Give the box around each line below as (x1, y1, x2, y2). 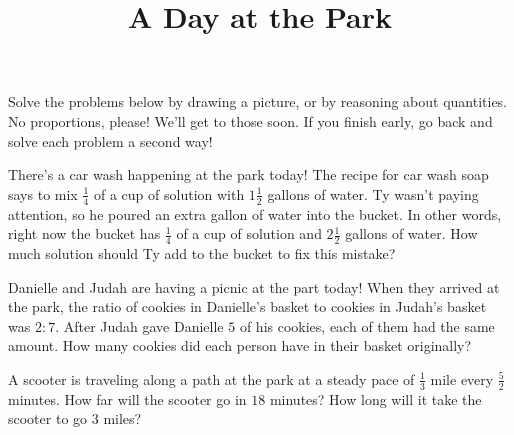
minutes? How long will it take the (269, 388, 482, 409)
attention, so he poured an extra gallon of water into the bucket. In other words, (8, 203, 502, 224)
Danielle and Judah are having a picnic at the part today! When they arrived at (8, 276, 500, 297)
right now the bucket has (8, 223, 161, 244)
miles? (103, 408, 142, 429)
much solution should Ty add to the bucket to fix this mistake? (8, 243, 396, 263)
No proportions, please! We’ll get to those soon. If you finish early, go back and (8, 110, 493, 131)
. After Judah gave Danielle (55, 315, 224, 336)
